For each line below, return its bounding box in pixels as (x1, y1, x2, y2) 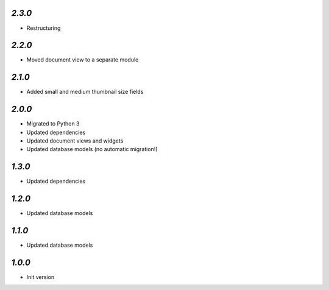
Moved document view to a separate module (26, 56, 139, 63)
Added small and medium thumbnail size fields (26, 88, 144, 96)
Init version (26, 274, 55, 281)
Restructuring (26, 24, 61, 32)
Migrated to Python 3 (26, 120, 80, 127)
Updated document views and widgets (26, 137, 124, 144)
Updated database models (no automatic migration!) (26, 146, 158, 153)
